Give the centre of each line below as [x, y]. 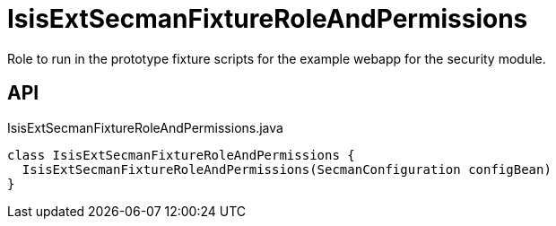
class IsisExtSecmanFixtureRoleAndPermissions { [181, 155]
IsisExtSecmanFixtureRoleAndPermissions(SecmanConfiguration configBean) [287, 169]
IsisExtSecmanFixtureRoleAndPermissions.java [145, 127]
